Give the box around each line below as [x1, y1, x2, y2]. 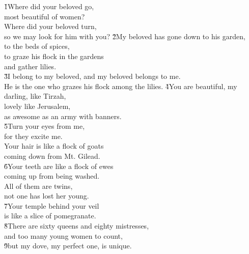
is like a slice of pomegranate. [4, 210, 96, 221]
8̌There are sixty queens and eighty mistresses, [4, 220, 149, 231]
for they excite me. [4, 130, 63, 141]
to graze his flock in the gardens [4, 50, 104, 61]
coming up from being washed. [4, 171, 100, 181]
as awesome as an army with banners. [4, 110, 122, 121]
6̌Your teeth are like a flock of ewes [4, 160, 114, 171]
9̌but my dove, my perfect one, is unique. [4, 240, 132, 251]
